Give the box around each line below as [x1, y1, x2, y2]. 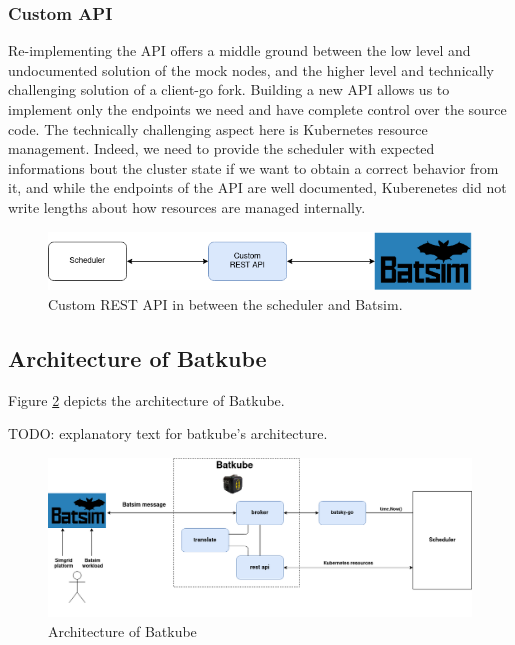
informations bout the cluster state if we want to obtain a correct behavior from [8, 157, 499, 178]
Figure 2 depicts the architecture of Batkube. [8, 389, 285, 410]
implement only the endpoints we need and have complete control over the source [8, 99, 507, 119]
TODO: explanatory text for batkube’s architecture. [8, 423, 328, 444]
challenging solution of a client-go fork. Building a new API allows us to [8, 79, 450, 100]
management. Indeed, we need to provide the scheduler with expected [8, 138, 435, 159]
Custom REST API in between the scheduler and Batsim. [48, 293, 403, 314]
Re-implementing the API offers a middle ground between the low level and [8, 40, 471, 61]
